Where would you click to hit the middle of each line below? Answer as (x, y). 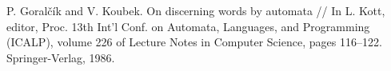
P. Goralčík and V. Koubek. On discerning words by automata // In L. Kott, (196, 10)
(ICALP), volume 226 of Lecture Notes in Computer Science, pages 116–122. (194, 42)
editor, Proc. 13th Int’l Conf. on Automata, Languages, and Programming (188, 26)
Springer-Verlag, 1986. (61, 57)
